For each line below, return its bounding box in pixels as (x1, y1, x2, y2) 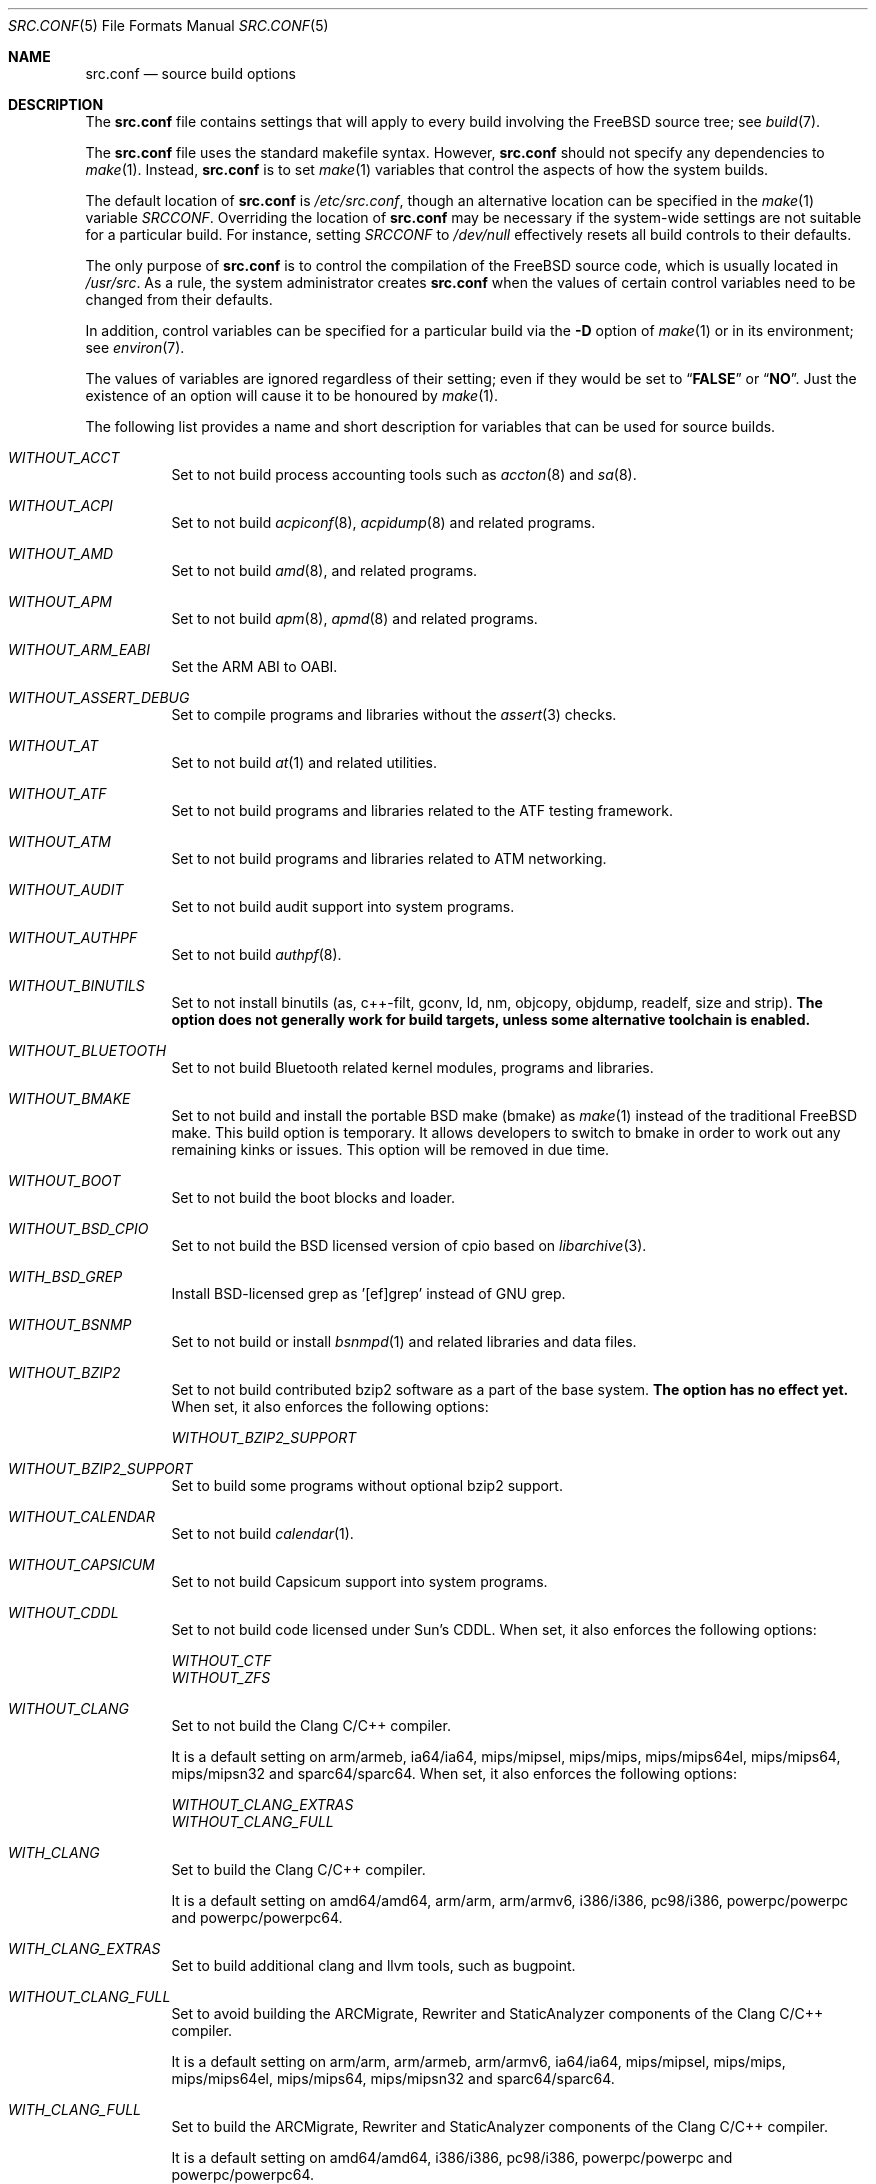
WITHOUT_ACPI (8, 497, 113, 514)
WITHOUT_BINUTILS (8, 977, 145, 994)
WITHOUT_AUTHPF (8, 929, 138, 946)
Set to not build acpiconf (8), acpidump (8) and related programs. (171, 514, 596, 531)
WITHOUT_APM (8, 593, 113, 610)
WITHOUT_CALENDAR (8, 1508, 155, 1525)
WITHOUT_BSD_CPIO (8, 1220, 149, 1237)
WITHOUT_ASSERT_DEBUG (8, 689, 190, 706)
